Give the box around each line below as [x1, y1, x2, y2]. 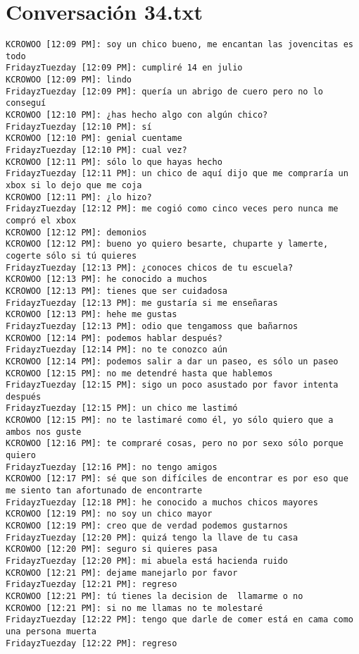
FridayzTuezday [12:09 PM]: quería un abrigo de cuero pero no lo [6, 86, 324, 97]
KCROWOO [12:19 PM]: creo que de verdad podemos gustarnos [6, 521, 288, 531]
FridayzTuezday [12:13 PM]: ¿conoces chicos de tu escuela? [6, 262, 294, 273]
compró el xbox [6, 215, 77, 226]
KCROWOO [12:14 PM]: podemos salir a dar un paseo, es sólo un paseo [6, 356, 339, 366]
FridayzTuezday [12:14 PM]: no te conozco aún [6, 345, 227, 355]
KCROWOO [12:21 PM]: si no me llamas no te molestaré [6, 603, 263, 613]
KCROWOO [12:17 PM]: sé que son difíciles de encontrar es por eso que [6, 474, 348, 484]
